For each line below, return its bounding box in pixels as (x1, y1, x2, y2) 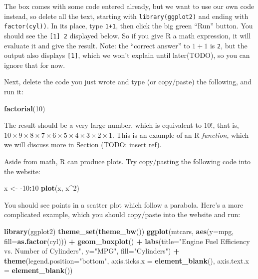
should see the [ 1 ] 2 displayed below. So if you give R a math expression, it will (4, 30, 251, 40)
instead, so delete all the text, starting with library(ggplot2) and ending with (4, 10, 249, 21)
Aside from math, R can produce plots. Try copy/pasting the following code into (4, 156, 251, 167)
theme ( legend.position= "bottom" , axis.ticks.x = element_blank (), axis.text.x (4, 255, 249, 266)
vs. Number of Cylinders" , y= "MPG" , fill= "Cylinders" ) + (4, 246, 180, 256)
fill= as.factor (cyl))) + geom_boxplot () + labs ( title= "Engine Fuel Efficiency (4, 236, 250, 246)
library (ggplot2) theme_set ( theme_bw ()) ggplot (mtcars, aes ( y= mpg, (4, 226, 234, 236)
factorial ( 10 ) (4, 103, 45, 113)
